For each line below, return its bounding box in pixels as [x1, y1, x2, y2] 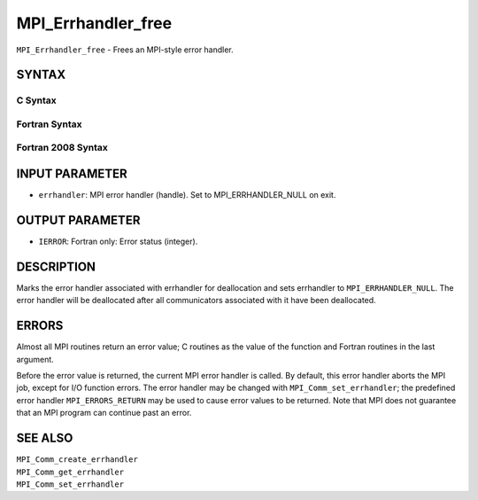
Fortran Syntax [16, 118, 82, 130]
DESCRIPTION [16, 259, 96, 274]
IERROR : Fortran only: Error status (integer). [38, 236, 198, 247]
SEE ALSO [16, 431, 73, 446]
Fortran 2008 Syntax [16, 142, 108, 154]
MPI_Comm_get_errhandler [16, 466, 124, 477]
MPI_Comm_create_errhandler [16, 455, 139, 465]
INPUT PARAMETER [16, 167, 127, 182]
